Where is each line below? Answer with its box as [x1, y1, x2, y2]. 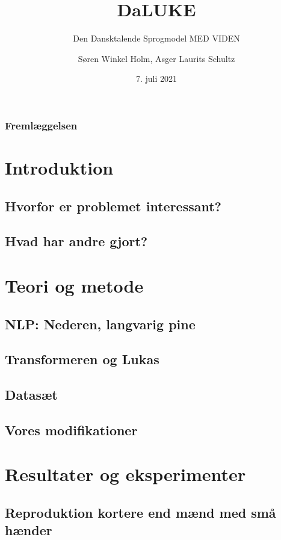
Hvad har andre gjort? [5, 232, 148, 250]
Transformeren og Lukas [5, 350, 159, 368]
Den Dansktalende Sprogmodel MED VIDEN [73, 32, 240, 45]
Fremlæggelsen [5, 117, 78, 132]
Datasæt [5, 385, 58, 404]
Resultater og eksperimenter [5, 462, 246, 486]
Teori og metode [5, 273, 144, 297]
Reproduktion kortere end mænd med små [5, 503, 276, 522]
